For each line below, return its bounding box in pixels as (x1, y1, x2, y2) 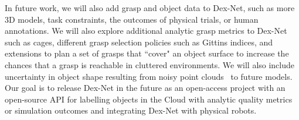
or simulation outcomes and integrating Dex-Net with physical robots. (5, 104, 257, 117)
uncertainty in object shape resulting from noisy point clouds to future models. (5, 70, 293, 82)
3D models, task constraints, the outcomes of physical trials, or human (5, 13, 259, 25)
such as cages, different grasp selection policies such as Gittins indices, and (5, 36, 273, 48)
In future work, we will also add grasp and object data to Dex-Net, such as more (5, 2, 295, 13)
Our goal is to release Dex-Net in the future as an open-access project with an (5, 82, 286, 94)
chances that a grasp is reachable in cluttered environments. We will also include (5, 58, 295, 70)
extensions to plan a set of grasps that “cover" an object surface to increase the (5, 47, 289, 59)
